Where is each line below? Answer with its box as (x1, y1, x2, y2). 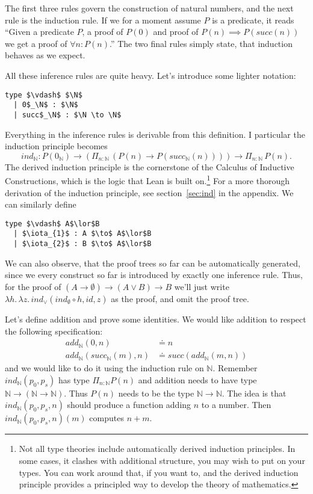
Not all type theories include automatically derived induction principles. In (19, 442, 296, 455)
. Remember (212, 362, 258, 374)
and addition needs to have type (138, 373, 257, 386)
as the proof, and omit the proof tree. (111, 292, 249, 304)
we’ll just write (174, 280, 229, 292)
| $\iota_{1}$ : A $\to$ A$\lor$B (13, 229, 152, 238)
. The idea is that (222, 386, 287, 399)
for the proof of (5, 280, 61, 292)
